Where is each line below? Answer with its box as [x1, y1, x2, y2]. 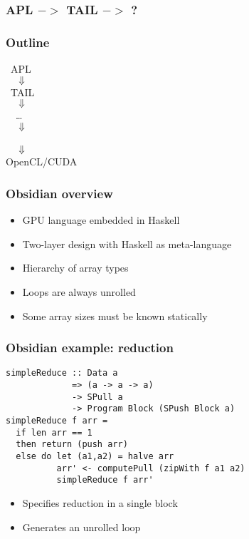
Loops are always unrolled [22, 284, 136, 299]
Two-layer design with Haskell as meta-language [22, 236, 232, 251]
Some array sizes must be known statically [22, 308, 208, 323]
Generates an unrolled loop [22, 519, 141, 534]
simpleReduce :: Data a [6, 368, 118, 379]
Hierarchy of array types [22, 260, 129, 275]
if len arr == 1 [16, 427, 92, 438]
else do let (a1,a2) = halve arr [16, 451, 174, 462]
